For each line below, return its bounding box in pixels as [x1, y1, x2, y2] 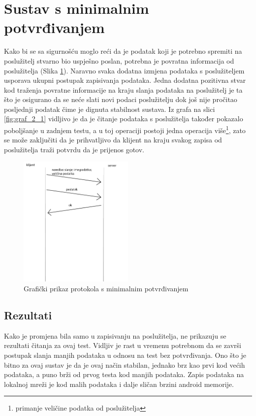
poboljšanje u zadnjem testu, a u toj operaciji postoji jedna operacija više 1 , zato [4, 124, 246, 135]
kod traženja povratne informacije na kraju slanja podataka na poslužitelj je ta [4, 84, 243, 95]
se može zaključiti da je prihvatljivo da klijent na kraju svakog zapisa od [4, 135, 222, 145]
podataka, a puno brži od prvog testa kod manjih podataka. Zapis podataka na [4, 369, 244, 380]
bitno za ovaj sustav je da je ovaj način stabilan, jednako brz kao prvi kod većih [4, 359, 245, 370]
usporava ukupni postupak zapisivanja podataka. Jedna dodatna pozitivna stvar [4, 75, 246, 85]
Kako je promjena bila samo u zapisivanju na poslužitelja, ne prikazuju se [4, 330, 226, 341]
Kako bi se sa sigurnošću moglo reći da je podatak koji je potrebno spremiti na [4, 46, 242, 56]
